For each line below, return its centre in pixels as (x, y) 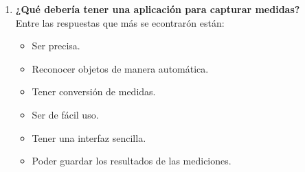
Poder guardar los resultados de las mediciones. (132, 161)
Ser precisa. (56, 46)
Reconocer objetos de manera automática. (120, 68)
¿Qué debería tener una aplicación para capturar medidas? (158, 9)
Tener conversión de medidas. (94, 91)
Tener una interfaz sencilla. (89, 137)
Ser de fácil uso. (65, 114)
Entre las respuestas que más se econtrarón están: (120, 22)
